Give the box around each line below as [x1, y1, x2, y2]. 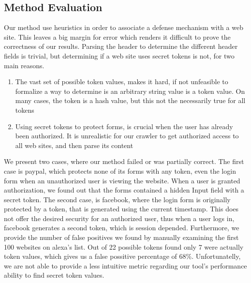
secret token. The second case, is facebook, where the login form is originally [4, 194, 231, 204]
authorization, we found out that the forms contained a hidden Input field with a [4, 185, 244, 195]
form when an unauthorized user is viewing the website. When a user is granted [4, 175, 240, 185]
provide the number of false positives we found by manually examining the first [4, 232, 239, 242]
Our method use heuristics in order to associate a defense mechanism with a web [4, 22, 243, 32]
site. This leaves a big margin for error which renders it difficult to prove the [4, 31, 231, 42]
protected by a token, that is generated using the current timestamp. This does [4, 204, 239, 214]
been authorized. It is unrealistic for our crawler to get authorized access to [15, 131, 239, 141]
